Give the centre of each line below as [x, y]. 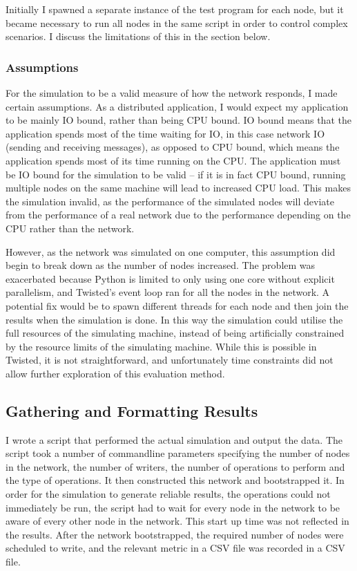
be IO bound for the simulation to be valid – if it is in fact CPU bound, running [176, 174]
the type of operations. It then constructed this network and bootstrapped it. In [175, 480]
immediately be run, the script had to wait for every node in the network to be [173, 507]
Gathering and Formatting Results [132, 410]
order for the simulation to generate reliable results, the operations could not [168, 494]
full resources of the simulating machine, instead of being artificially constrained [175, 333]
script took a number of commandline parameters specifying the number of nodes [178, 453]
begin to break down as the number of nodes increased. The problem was [161, 265]
